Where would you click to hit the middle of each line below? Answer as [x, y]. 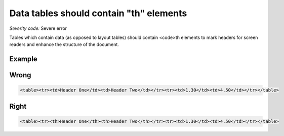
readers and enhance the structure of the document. [64, 44]
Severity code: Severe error [38, 28]
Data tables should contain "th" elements [98, 13]
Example [23, 59]
